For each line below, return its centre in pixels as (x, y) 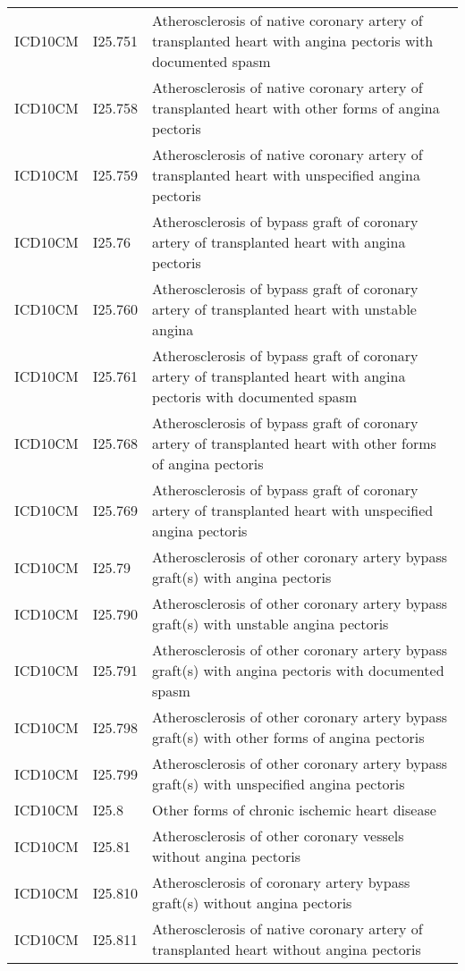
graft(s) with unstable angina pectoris (271, 624)
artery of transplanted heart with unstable (284, 309)
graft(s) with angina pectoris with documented (298, 670)
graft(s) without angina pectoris (252, 903)
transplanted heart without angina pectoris (287, 949)
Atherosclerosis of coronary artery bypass (281, 882)
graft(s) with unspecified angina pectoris (279, 784)
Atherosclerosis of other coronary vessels (278, 836)
